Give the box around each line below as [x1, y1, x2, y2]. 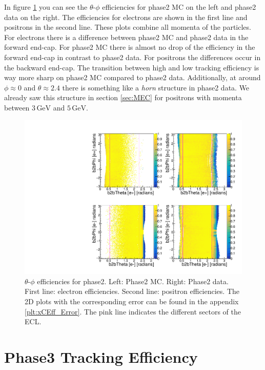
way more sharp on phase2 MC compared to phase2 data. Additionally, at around [4, 72, 261, 83]
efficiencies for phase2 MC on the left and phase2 [102, 2, 256, 12]
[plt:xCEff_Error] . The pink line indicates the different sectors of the [25, 306, 241, 317]
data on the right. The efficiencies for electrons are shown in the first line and [4, 11, 248, 22]
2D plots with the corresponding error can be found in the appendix [25, 295, 239, 306]
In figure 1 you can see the [4, 2, 88, 12]
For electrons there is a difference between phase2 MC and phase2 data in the [4, 31, 249, 42]
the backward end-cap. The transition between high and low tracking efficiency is [4, 62, 259, 72]
